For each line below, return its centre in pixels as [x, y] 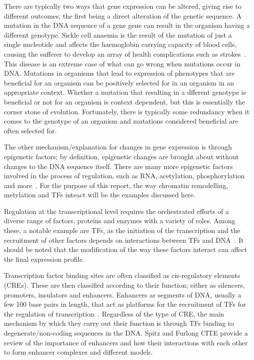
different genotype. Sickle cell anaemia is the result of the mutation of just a [118, 34]
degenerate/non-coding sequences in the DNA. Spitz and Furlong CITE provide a [126, 333]
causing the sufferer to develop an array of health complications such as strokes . [125, 53]
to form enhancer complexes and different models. [78, 352]
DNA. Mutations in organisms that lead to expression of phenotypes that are [119, 73]
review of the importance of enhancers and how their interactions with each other [126, 342]
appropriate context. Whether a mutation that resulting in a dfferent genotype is [125, 92]
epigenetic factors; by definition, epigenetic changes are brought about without [121, 156]
